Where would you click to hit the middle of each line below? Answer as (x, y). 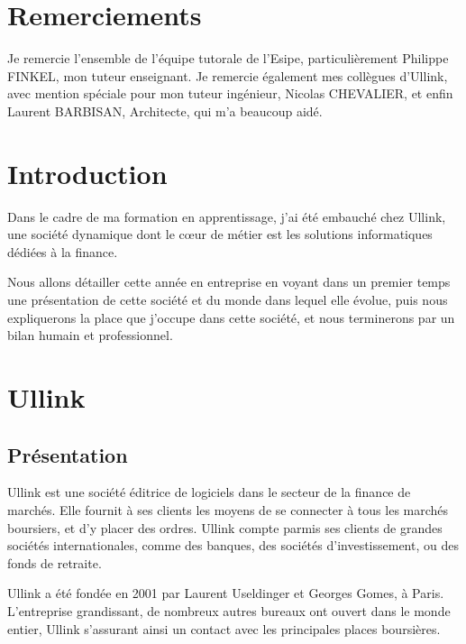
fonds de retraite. (55, 562)
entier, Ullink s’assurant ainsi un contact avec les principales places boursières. (224, 628)
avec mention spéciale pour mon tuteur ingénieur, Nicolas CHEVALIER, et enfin (230, 93)
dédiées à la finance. (63, 251)
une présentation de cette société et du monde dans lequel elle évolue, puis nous (228, 299)
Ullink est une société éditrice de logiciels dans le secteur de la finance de (209, 492)
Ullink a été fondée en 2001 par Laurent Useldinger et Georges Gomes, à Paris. (226, 593)
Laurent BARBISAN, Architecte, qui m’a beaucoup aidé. (165, 110)
